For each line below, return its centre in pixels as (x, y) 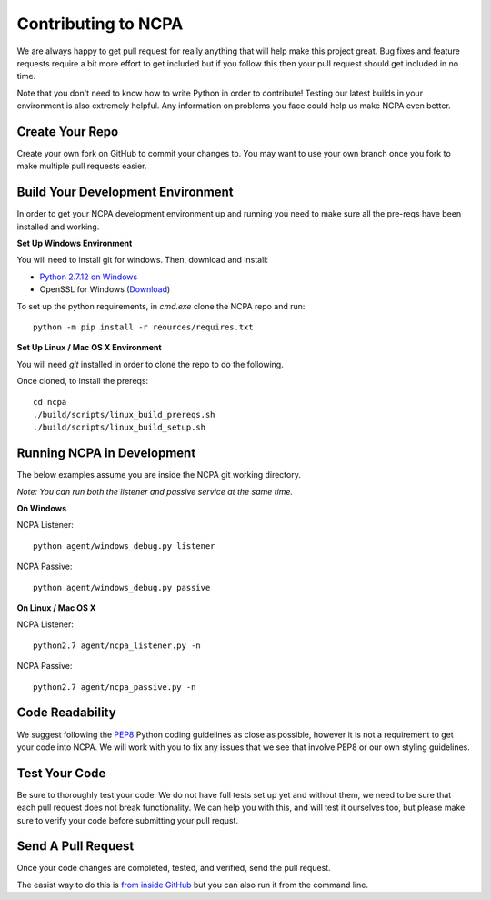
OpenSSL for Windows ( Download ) (105, 289)
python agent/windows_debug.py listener (124, 546)
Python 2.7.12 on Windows (89, 277)
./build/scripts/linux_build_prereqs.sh (124, 415)
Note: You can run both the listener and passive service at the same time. (155, 491)
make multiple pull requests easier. (82, 166)
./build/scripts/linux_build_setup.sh (120, 427)
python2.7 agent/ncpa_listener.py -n (117, 645)
